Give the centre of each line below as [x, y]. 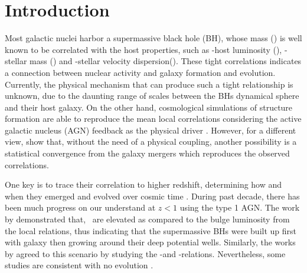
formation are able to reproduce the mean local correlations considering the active [153, 119]
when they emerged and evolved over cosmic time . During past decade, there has [152, 196]
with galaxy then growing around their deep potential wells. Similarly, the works [150, 242]
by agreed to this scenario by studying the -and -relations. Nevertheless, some [145, 253]
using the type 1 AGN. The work [240, 207]
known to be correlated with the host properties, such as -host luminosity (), [143, 49]
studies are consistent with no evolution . [79, 265]
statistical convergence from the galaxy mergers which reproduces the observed [147, 153]
